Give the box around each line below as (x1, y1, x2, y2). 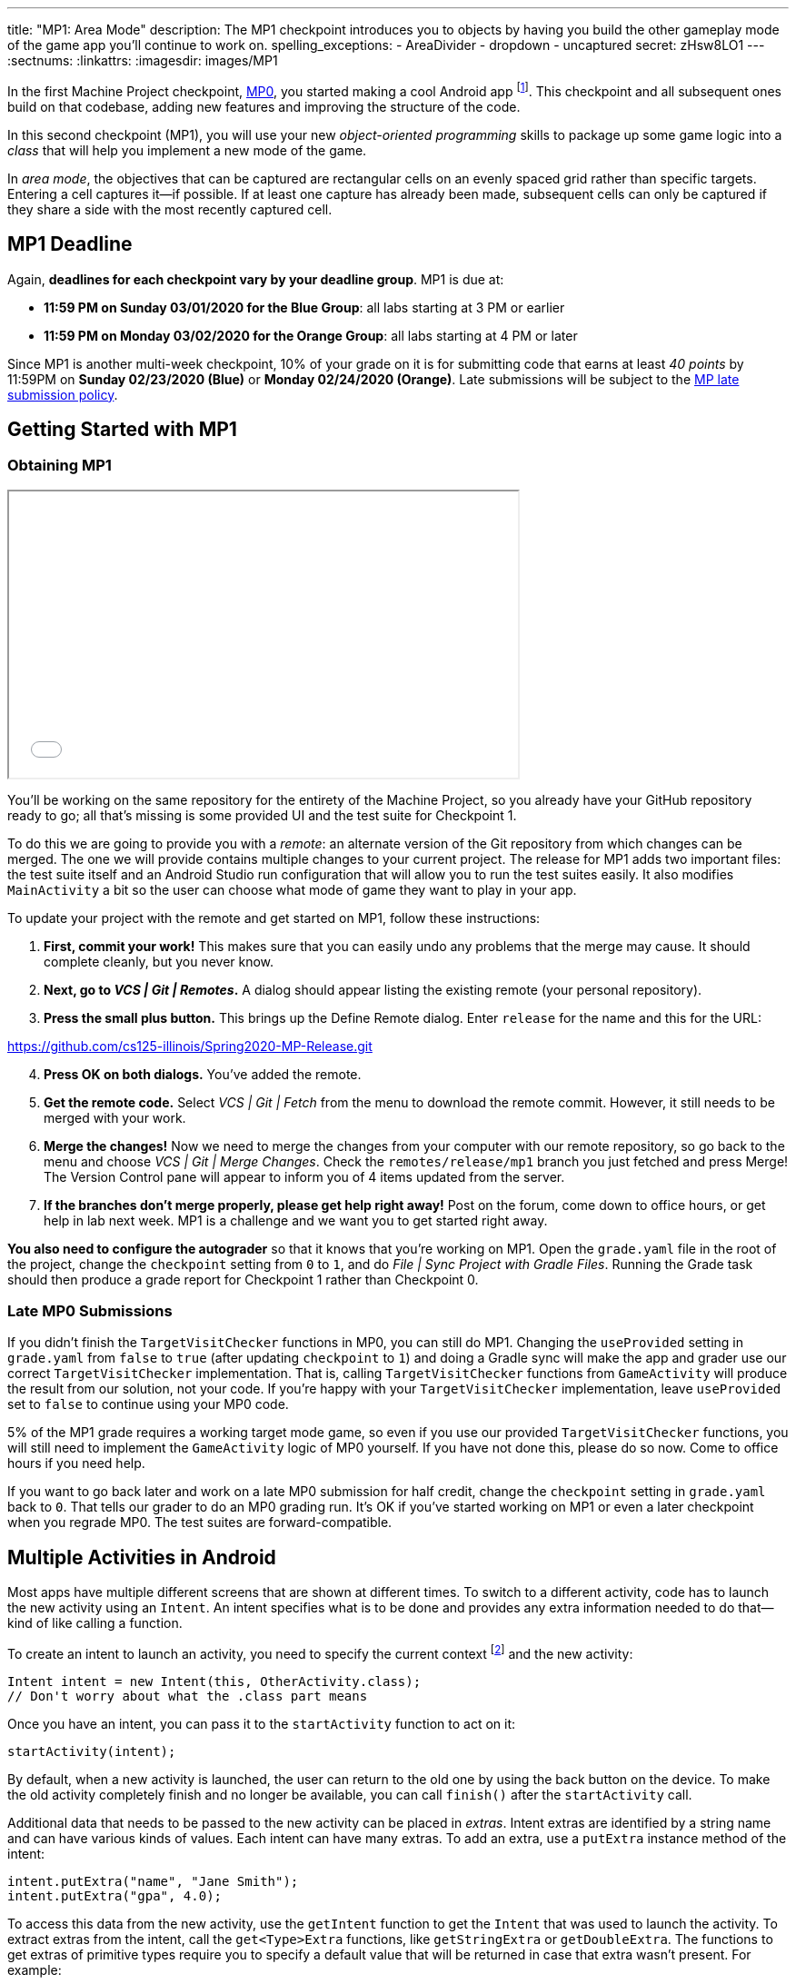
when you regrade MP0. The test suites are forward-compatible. (7, 1514, 393, 1531)
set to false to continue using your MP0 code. (7, 1396, 289, 1413)
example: (7, 1961, 62, 1978)
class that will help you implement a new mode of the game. (7, 142, 367, 158)
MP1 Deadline (7, 233, 133, 256)
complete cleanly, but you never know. (44, 953, 274, 969)
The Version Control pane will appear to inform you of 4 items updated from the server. (44, 1168, 565, 1185)
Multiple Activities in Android (7, 1545, 276, 1569)
